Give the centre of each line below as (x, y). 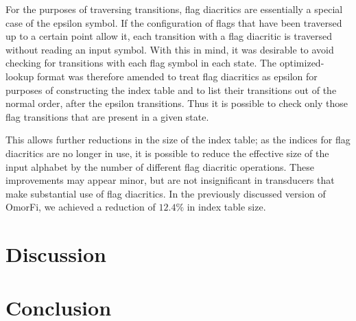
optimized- (302, 63)
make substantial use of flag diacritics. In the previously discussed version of (166, 193)
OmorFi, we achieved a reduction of (81, 207)
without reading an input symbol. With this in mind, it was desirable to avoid (170, 49)
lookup (20, 76)
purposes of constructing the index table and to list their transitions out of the (171, 90)
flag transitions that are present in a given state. (107, 116)
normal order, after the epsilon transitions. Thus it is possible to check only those (177, 103)
